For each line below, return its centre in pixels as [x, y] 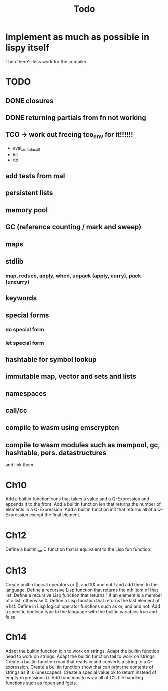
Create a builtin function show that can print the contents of [92, 667]
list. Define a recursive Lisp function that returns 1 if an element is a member [84, 595]
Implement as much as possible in [77, 37]
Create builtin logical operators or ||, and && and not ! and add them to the [81, 584]
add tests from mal [35, 176]
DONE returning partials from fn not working [76, 117]
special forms [27, 315]
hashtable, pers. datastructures [56, 452]
